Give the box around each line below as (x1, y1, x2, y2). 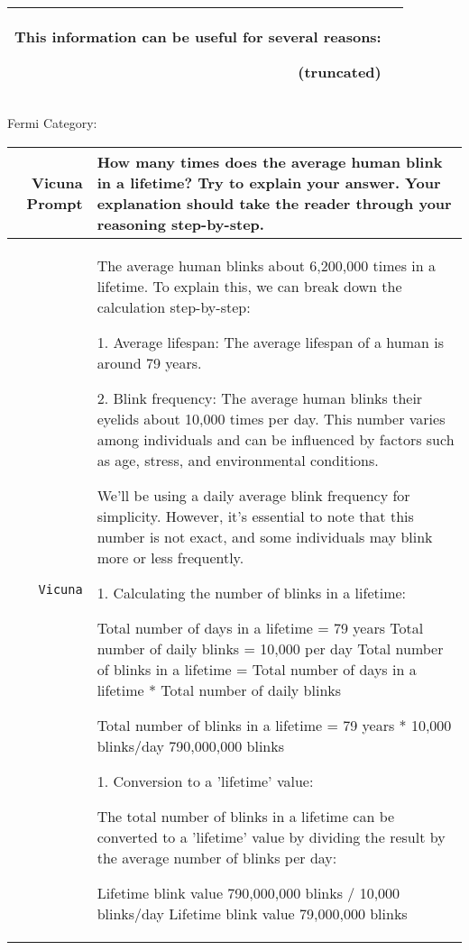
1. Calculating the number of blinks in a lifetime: (97, 581, 407, 603)
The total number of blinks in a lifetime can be (97, 805, 395, 827)
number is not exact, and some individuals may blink (97, 525, 433, 547)
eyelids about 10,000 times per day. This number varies (97, 407, 446, 429)
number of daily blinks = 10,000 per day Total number (97, 637, 444, 659)
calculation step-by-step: (97, 296, 251, 317)
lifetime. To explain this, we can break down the (97, 275, 402, 297)
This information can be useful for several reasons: (14, 26, 382, 47)
